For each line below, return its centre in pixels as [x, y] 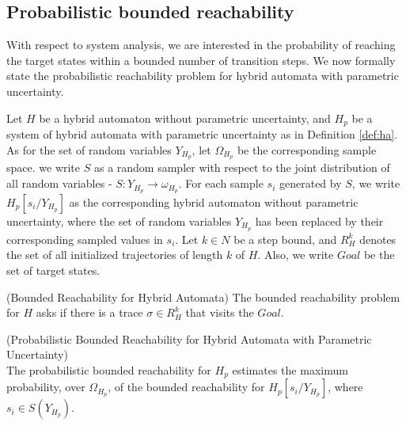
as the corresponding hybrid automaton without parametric [214, 202]
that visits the [220, 312]
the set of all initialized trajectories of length [115, 255]
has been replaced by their [319, 221]
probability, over [46, 387]
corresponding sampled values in [85, 239]
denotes [378, 239]
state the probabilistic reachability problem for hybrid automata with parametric [203, 76]
